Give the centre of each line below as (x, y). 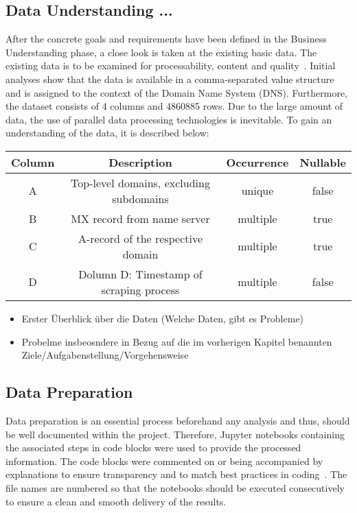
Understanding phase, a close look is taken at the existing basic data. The (161, 52)
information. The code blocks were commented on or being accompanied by (164, 461)
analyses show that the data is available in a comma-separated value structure (170, 79)
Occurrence (257, 162)
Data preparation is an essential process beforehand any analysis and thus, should (178, 420)
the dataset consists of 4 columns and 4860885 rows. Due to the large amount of (174, 106)
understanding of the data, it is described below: (107, 133)
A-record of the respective (140, 238)
